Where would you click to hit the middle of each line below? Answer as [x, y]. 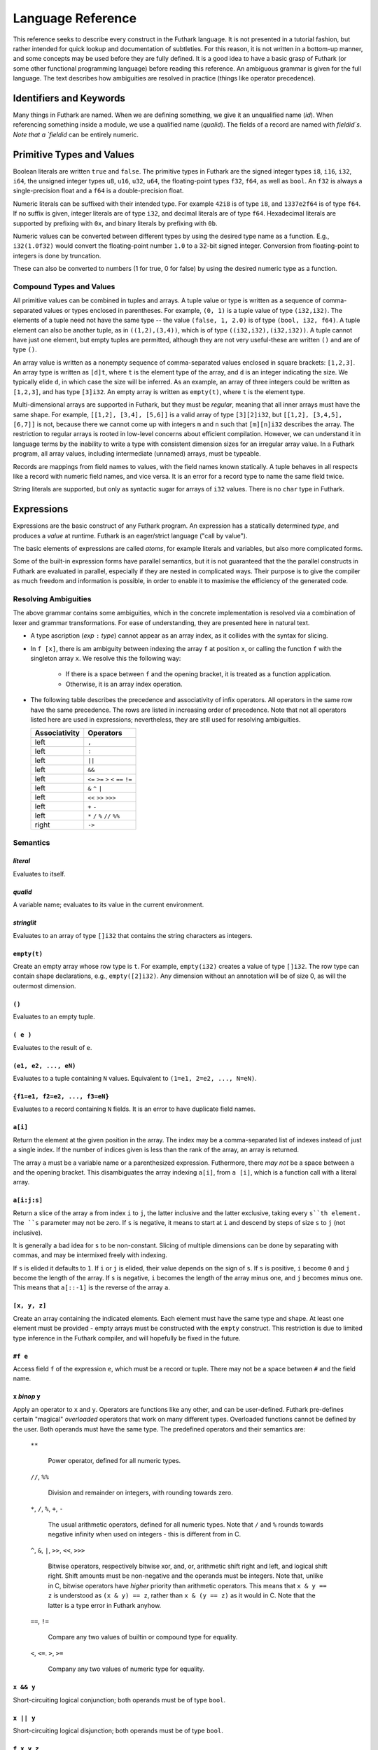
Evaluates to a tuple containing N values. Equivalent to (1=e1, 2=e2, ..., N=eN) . [135, 1078]
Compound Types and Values [64, 286]
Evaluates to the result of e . [52, 1047]
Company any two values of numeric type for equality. [126, 1669]
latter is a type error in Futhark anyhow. [105, 1605]
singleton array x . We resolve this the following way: [106, 658]
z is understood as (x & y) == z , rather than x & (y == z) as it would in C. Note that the [182, 1595]
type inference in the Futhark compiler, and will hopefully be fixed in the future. [127, 1338]
